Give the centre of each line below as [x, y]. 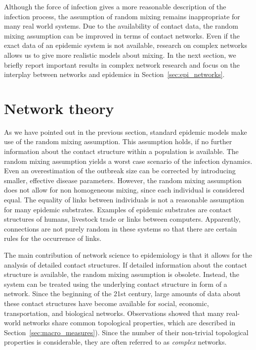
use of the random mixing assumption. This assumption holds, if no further [118, 141]
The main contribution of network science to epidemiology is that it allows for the [128, 255]
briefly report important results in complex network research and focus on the [122, 64]
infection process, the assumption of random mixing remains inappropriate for [122, 16]
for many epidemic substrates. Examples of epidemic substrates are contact [118, 209]
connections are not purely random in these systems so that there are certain [121, 228]
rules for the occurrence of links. [53, 238]
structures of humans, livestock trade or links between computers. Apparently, [122, 219]
